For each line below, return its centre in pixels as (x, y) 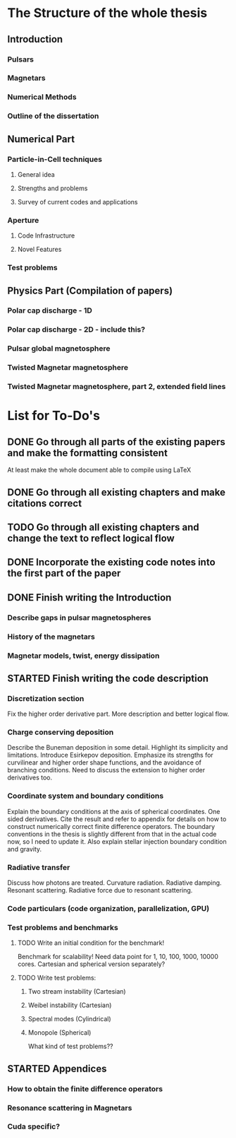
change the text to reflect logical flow (91, 538)
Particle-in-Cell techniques (55, 159)
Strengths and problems (52, 188)
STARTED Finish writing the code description (108, 678)
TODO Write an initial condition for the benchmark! (91, 943)
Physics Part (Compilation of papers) (90, 290)
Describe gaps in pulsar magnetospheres (79, 617)
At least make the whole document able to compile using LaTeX (99, 470)
